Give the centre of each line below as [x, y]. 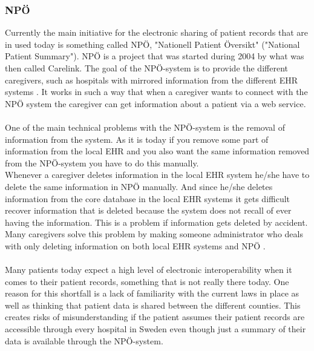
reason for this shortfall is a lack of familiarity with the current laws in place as [152, 293]
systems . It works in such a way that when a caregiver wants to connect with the [156, 92]
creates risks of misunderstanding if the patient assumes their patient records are [155, 317]
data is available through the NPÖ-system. [84, 340]
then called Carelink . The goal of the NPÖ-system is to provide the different [146, 68]
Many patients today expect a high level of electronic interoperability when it [149, 270]
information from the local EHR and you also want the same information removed [157, 151]
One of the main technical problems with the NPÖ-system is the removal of [145, 127]
